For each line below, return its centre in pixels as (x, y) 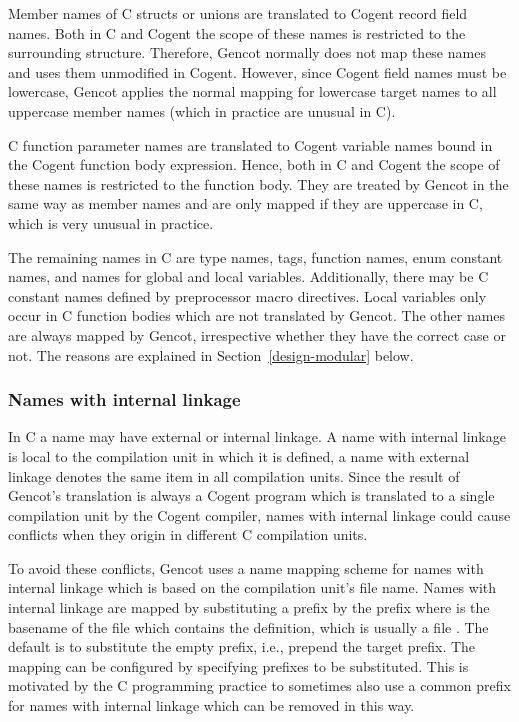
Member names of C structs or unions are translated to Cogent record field (238, 13)
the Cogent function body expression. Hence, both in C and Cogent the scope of (254, 164)
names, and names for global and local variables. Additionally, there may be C (248, 276)
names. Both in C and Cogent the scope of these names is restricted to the (237, 32)
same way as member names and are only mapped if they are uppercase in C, (245, 203)
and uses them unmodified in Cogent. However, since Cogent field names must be (257, 71)
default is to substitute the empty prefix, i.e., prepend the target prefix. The (242, 646)
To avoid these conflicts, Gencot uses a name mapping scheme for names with (246, 567)
